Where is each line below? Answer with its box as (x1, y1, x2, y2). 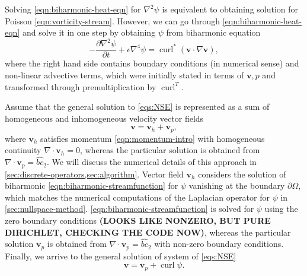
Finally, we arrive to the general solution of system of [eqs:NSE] (5, 249, 236, 262)
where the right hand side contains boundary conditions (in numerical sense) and (5, 57, 299, 69)
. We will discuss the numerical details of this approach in (46, 156, 257, 168)
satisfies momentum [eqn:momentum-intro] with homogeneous (40, 132, 265, 144)
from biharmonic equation (166, 26, 261, 39)
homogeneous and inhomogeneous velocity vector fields (5, 112, 204, 124)
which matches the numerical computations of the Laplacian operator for (5, 191, 270, 203)
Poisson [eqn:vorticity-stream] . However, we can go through (5, 14, 220, 27)
